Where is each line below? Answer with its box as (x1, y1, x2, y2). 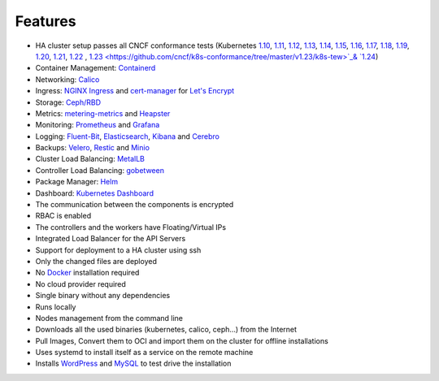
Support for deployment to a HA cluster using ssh (35, 245, 202, 255)
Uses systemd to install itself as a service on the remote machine (35, 348, 254, 357)
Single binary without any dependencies (35, 291, 171, 301)
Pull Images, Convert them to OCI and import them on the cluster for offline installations (35, 336, 328, 345)
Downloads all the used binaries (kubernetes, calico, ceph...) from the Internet (35, 325, 297, 335)
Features (15, 12, 76, 30)
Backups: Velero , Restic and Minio (35, 143, 150, 153)
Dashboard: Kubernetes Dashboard (35, 188, 154, 198)
